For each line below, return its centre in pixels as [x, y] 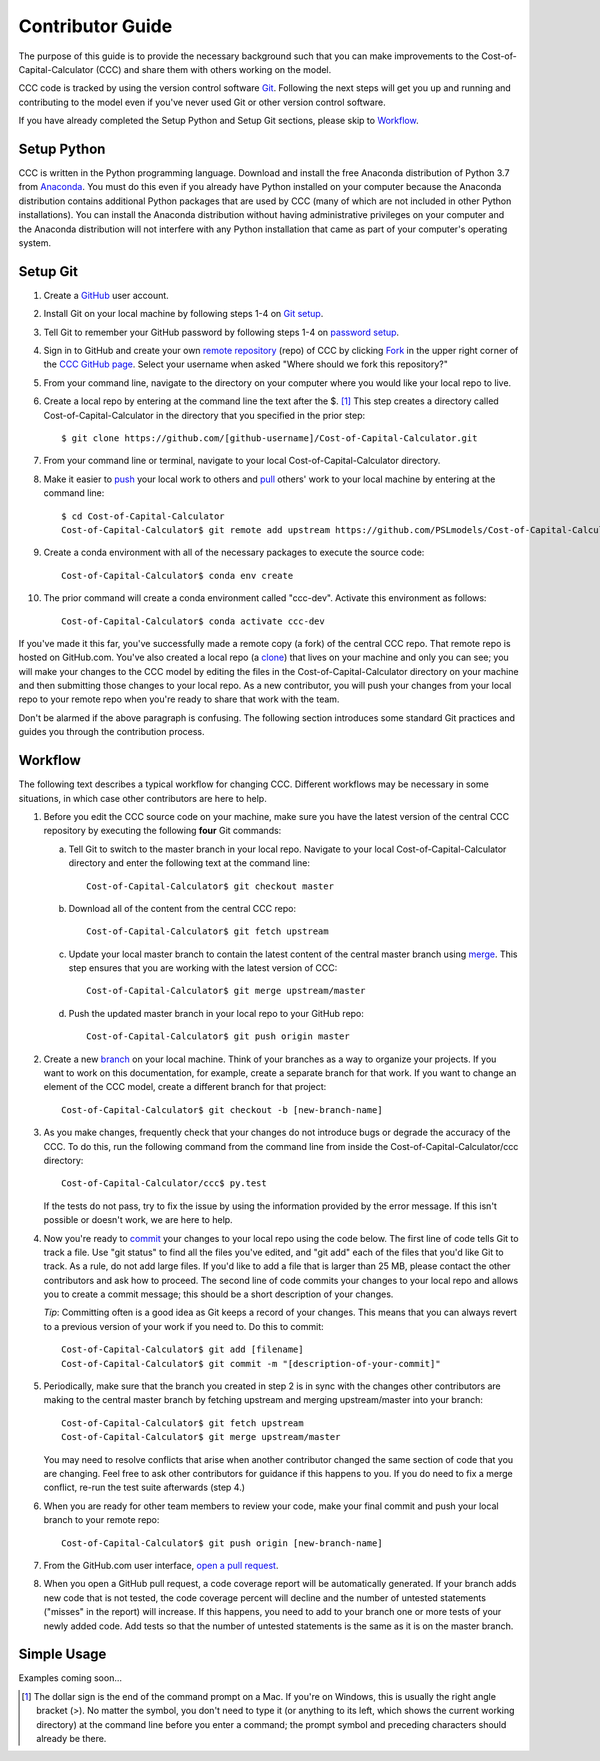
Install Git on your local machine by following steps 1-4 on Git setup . [183, 314]
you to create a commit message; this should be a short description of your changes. [218, 1294]
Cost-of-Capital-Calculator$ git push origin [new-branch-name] [222, 1543]
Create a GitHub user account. [106, 295]
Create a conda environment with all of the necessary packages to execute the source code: [234, 552]
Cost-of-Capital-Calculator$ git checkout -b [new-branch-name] [222, 1109]
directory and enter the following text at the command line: [189, 863]
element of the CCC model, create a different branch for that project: [185, 1087]
